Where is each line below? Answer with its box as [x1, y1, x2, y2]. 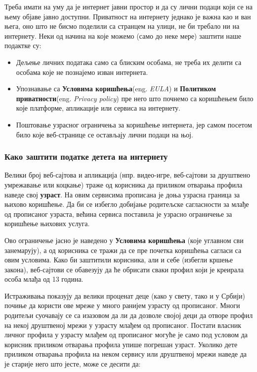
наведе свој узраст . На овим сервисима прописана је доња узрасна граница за [4, 189, 240, 199]
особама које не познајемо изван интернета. [16, 66, 148, 77]
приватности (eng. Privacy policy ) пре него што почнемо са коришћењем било [16, 93, 254, 103]
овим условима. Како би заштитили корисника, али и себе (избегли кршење [4, 254, 233, 265]
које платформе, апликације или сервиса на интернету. [16, 103, 180, 113]
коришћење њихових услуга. [4, 218, 90, 229]
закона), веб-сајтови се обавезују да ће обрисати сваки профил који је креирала [4, 264, 244, 274]
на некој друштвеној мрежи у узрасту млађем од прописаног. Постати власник [4, 319, 241, 330]
